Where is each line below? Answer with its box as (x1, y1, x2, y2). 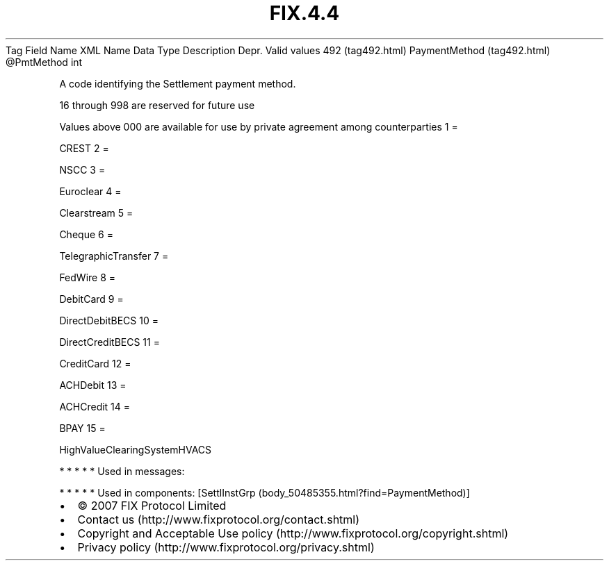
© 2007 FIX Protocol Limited (77, 498, 227, 513)
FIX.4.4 (269, 1, 340, 25)
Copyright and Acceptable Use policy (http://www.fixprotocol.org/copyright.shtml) (77, 526, 509, 540)
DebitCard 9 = (59, 292, 124, 305)
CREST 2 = (59, 142, 109, 154)
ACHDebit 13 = (59, 378, 127, 391)
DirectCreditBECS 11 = (59, 335, 160, 348)
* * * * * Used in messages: (59, 465, 185, 477)
